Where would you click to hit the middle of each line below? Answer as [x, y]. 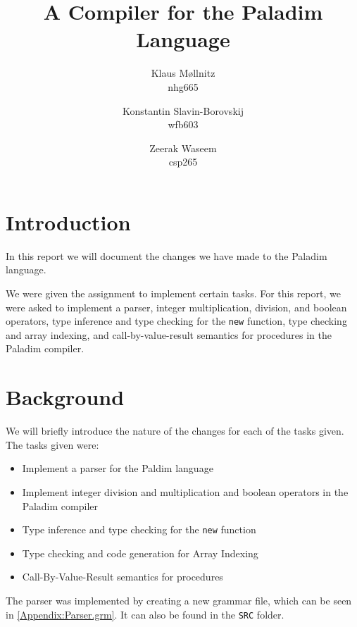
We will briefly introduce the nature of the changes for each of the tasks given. [175, 431]
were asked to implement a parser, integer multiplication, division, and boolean [176, 307]
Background [65, 397]
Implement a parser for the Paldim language [118, 468]
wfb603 [183, 124]
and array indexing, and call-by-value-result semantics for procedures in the [169, 334]
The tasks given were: [52, 444]
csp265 [183, 162]
